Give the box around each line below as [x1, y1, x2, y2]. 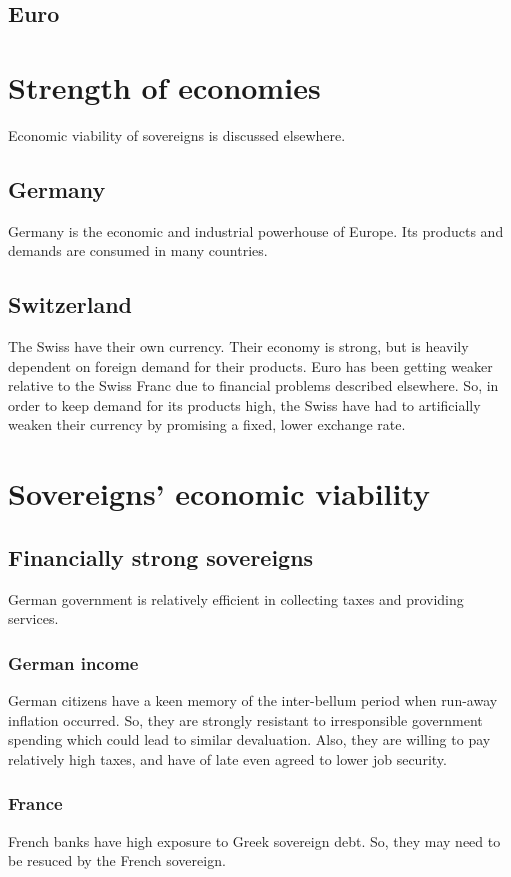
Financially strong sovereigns [8, 541, 314, 572]
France [8, 791, 63, 816]
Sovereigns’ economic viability [8, 473, 431, 514]
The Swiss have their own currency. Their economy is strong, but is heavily [8, 336, 469, 357]
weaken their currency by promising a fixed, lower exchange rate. [8, 414, 406, 435]
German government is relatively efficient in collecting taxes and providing [8, 588, 464, 609]
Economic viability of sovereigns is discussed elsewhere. [8, 124, 346, 145]
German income [8, 650, 139, 675]
